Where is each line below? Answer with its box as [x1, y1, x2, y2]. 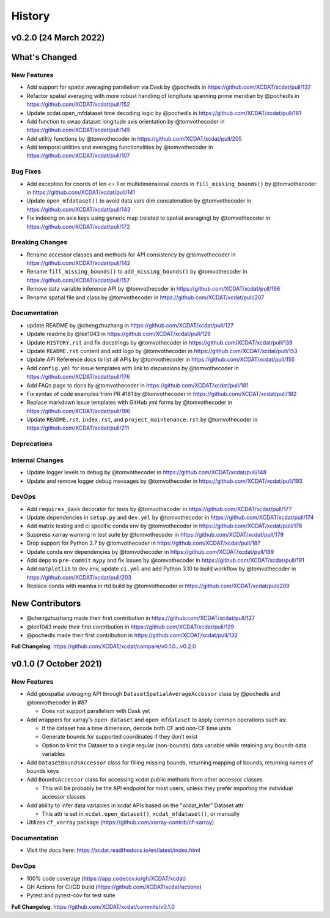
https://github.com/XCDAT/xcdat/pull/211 [26, 424, 130, 431]
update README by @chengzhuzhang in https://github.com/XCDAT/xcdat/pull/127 [26, 321, 234, 329]
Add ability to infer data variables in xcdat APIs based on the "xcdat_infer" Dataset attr [26, 802, 244, 809]
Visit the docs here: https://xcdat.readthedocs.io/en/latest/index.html [26, 846, 200, 854]
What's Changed [11, 52, 78, 62]
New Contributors [11, 599, 81, 609]
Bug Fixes [11, 167, 42, 176]
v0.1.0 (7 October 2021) [11, 659, 102, 670]
